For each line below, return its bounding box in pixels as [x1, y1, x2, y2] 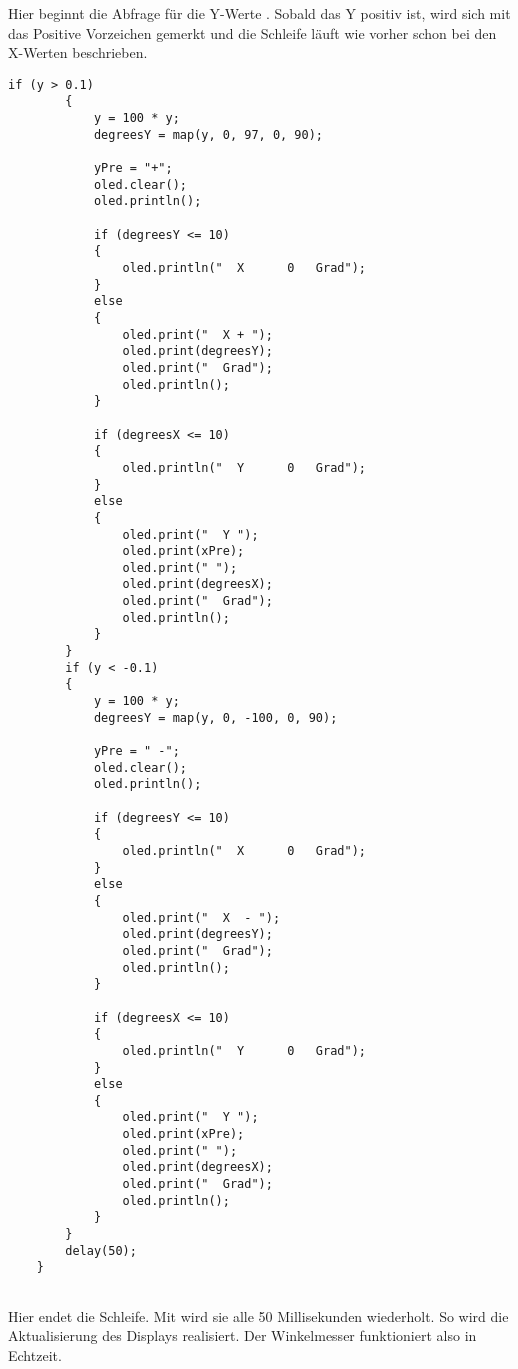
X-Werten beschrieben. [8, 42, 148, 63]
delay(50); [65, 1243, 137, 1258]
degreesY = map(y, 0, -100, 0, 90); [93, 710, 338, 725]
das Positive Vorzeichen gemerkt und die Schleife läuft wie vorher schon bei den [8, 22, 497, 43]
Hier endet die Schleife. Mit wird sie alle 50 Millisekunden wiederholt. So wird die [8, 1305, 509, 1326]
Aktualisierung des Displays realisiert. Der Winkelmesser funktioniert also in [8, 1325, 477, 1346]
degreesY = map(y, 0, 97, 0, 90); [93, 127, 323, 142]
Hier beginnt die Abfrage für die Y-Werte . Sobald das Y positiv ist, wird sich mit [8, 3, 511, 23]
